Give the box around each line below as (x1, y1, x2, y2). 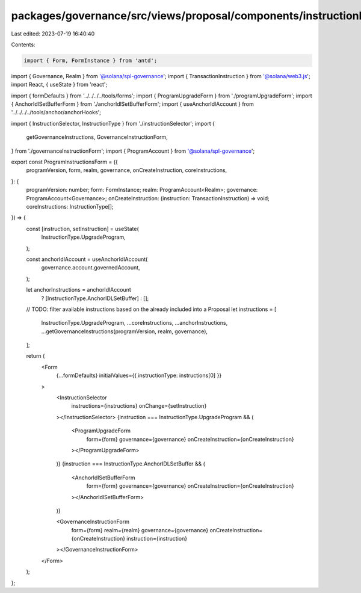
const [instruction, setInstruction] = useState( (26, 225, 140, 232)
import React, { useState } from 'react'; (11, 81, 108, 88)
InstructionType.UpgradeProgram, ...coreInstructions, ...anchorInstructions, (41, 319, 228, 327)
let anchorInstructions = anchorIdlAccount (26, 286, 132, 293)
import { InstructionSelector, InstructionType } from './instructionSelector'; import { (11, 120, 215, 127)
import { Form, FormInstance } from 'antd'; (23, 57, 158, 64)
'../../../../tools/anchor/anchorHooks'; (11, 109, 102, 116)
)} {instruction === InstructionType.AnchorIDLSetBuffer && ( (56, 460, 206, 467)
